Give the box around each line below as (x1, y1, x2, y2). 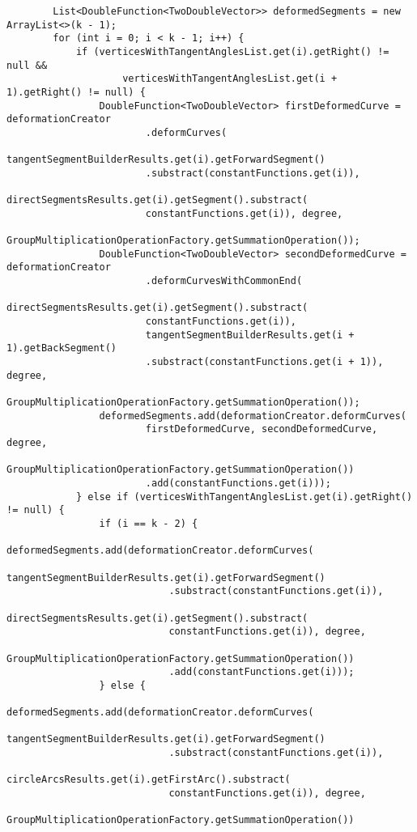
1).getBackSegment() (6, 342, 117, 354)
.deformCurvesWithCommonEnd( (145, 275, 303, 287)
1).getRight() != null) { (6, 86, 146, 98)
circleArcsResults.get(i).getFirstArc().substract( (6, 774, 291, 786)
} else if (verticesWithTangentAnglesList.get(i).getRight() (75, 490, 413, 503)
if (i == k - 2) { (99, 517, 198, 529)
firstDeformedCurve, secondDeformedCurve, (145, 423, 378, 435)
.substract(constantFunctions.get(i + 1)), (145, 356, 384, 368)
